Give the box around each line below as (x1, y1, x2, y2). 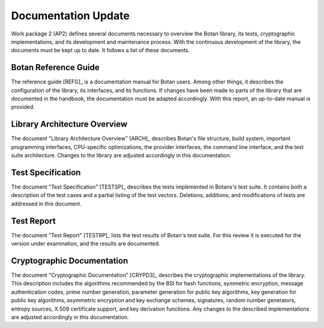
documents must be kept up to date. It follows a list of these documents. (11, 47, 190, 54)
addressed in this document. (11, 200, 82, 207)
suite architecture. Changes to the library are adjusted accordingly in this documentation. (11, 152, 232, 159)
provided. (11, 103, 35, 111)
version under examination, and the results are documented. (11, 240, 160, 248)
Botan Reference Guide (11, 62, 100, 73)
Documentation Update (11, 9, 130, 22)
